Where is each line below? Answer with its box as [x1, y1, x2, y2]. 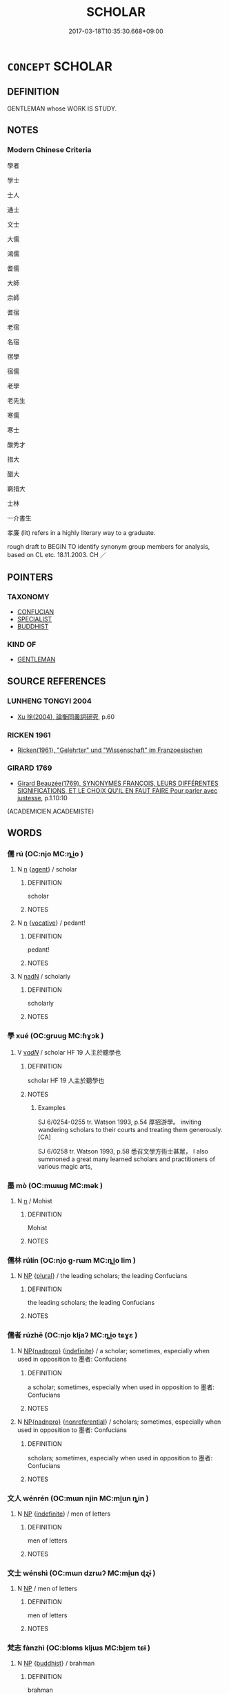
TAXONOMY [7, 592, 50, 601]
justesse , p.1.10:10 [17, 793, 68, 802]
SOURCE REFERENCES [7, 675, 106, 687]
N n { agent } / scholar [17, 865, 77, 874]
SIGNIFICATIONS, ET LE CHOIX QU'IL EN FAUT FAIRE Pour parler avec [17, 786, 218, 795]
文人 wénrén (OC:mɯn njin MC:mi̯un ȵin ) [7, 1494, 150, 1503]
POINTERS [7, 571, 54, 583]
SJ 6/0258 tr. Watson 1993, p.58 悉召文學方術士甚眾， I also [37, 1147, 208, 1155]
